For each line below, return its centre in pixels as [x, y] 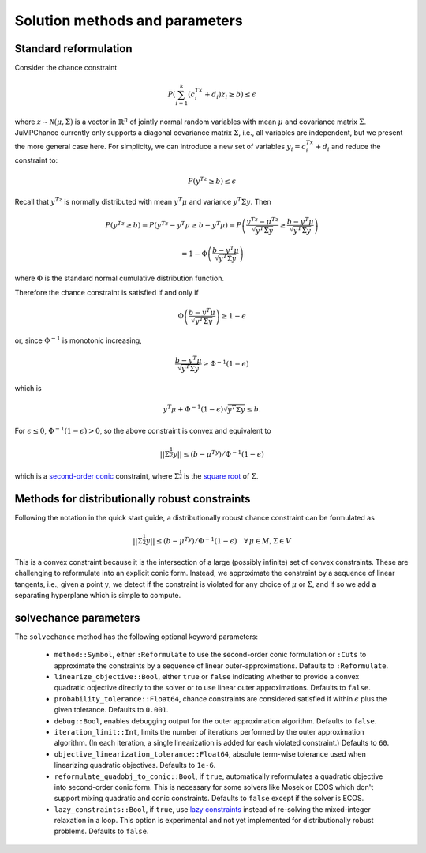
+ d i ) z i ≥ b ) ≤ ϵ [230, 95]
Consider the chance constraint [66, 68]
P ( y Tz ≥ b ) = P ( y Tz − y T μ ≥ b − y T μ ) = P [174, 225]
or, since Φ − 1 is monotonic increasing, [78, 340]
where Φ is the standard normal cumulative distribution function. [120, 278]
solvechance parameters [77, 617]
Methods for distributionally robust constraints [133, 499]
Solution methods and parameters [129, 21]
